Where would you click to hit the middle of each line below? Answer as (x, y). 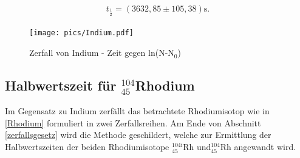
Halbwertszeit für (61, 85)
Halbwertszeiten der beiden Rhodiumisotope (87, 147)
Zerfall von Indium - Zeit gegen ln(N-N (102, 53)
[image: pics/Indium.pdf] (81, 33)
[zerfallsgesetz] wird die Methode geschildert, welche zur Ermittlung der (138, 135)
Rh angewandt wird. (258, 147)
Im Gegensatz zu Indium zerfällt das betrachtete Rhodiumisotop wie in (137, 111)
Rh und (197, 147)
